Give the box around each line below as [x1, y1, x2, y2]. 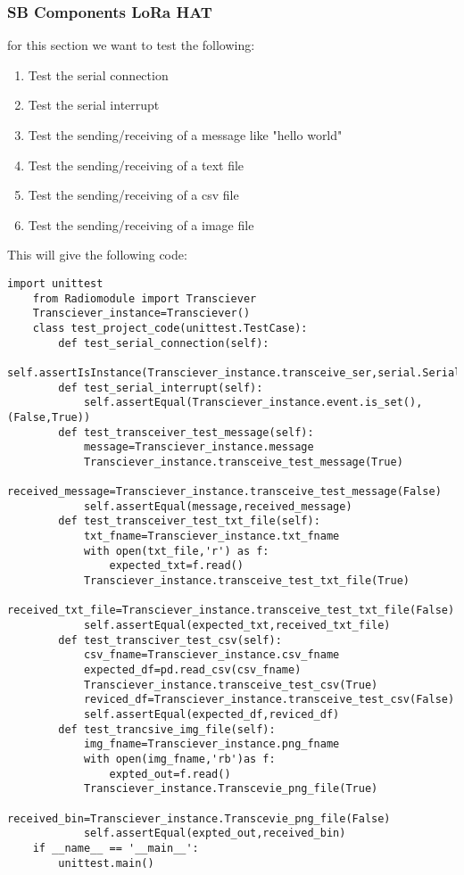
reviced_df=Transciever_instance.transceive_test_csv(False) [83, 693, 455, 706]
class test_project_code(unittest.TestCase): [32, 321, 308, 334]
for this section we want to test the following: [7, 36, 255, 54]
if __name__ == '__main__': [32, 841, 199, 854]
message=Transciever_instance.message [83, 441, 314, 454]
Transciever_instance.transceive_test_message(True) [83, 455, 403, 468]
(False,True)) [7, 410, 91, 424]
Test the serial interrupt [28, 95, 160, 114]
